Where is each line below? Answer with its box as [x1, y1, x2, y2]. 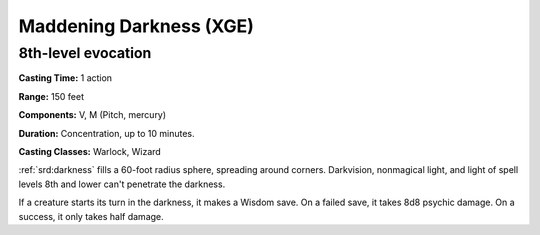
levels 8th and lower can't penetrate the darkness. [18, 178, 226, 190]
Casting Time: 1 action [18, 72, 113, 84]
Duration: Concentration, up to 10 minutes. [18, 127, 195, 139]
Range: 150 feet [18, 90, 85, 102]
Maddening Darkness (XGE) [18, 15, 255, 37]
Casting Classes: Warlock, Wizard [18, 145, 162, 157]
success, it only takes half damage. [18, 210, 164, 222]
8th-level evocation [18, 44, 152, 62]
